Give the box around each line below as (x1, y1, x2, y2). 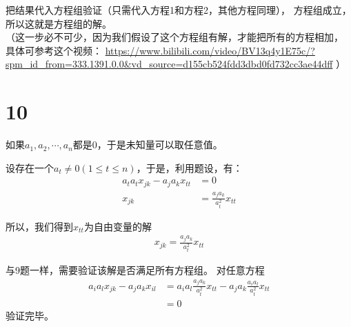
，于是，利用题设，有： (136, 160, 243, 175)
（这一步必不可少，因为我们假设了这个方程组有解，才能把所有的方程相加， (6, 30, 343, 44)
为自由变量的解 (83, 219, 152, 233)
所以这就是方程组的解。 (6, 16, 112, 30)
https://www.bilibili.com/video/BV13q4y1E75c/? (105, 43, 315, 57)
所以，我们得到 (6, 219, 73, 233)
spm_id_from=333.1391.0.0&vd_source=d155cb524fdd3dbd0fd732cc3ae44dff (6, 57, 333, 71)
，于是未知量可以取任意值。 (97, 137, 223, 152)
